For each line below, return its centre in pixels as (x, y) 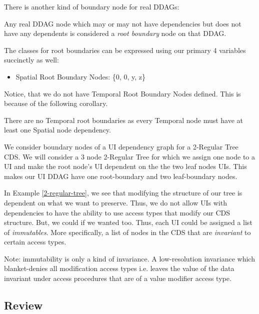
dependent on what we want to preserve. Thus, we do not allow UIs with (115, 202)
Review (23, 305)
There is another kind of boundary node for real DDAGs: (92, 6)
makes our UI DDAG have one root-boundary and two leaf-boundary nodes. (121, 176)
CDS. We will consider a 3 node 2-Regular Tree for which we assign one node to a (130, 156)
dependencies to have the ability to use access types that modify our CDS (117, 212)
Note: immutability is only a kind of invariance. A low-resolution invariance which (129, 258)
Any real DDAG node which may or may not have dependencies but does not (123, 23)
